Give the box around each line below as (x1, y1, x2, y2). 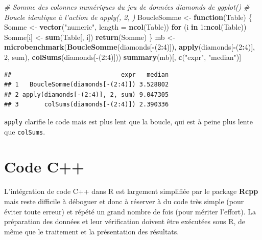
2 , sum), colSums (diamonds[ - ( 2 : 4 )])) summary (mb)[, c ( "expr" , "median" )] (4, 51, 242, 62)
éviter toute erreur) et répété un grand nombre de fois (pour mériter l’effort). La (4, 206, 256, 216)
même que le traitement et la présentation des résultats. (4, 226, 179, 236)
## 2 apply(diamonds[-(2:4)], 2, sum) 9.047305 (4, 91, 169, 98)
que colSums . (4, 126, 45, 137)
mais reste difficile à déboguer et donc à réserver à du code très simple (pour (4, 195, 244, 206)
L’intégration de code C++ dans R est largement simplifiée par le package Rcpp (4, 186, 258, 197)
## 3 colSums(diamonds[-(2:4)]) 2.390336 (4, 101, 169, 108)
